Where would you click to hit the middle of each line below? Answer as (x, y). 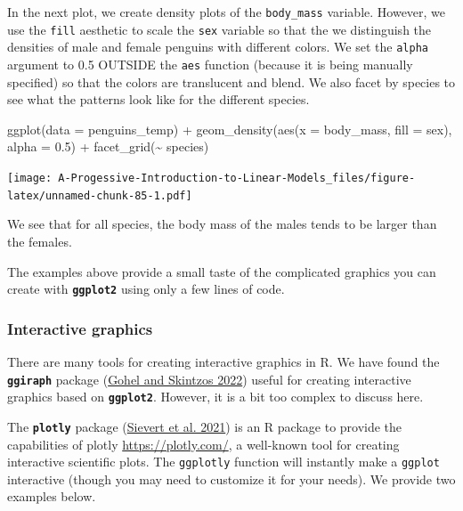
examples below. (52, 496)
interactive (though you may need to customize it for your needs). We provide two (231, 479)
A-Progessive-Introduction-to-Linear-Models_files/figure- (237, 178)
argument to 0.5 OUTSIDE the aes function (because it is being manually (210, 64)
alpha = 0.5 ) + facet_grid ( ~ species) (108, 146)
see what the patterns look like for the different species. (158, 99)
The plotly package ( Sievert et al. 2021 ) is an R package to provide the (205, 426)
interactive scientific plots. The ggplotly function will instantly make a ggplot (223, 462)
